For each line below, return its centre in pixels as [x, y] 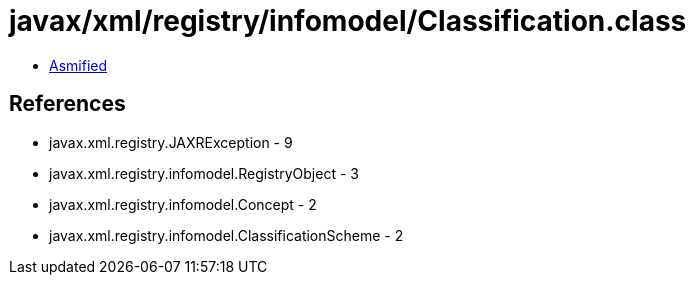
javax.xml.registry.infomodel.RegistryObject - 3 [204, 173]
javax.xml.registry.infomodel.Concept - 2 [183, 204]
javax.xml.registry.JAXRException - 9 [171, 142]
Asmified [78, 65]
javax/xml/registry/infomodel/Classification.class [348, 21]
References [67, 104]
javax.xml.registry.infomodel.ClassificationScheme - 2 [226, 235]
